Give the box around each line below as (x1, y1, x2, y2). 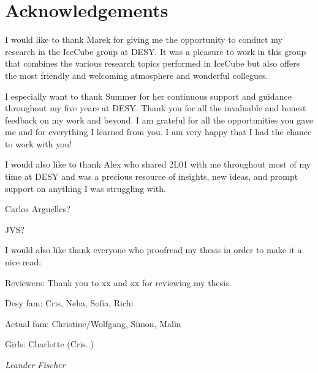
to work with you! (5, 137, 72, 150)
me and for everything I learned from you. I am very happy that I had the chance (5, 125, 312, 138)
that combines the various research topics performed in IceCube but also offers (5, 57, 300, 70)
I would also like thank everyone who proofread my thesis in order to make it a (5, 243, 302, 256)
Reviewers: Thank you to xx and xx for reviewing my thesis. (5, 276, 232, 289)
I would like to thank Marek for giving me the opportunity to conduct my (5, 33, 282, 46)
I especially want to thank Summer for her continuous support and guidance (5, 89, 292, 102)
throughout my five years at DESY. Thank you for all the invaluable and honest (5, 102, 306, 114)
